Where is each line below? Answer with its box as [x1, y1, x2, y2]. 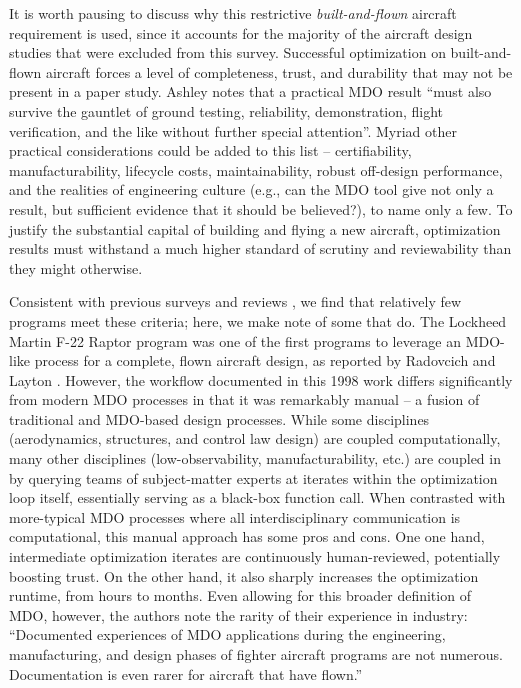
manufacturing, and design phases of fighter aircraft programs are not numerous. [9, 644, 503, 664]
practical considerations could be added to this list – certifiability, [9, 140, 412, 161]
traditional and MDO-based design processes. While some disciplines [9, 408, 430, 429]
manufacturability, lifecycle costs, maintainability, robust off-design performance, [9, 159, 503, 180]
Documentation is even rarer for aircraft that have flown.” [9, 663, 363, 684]
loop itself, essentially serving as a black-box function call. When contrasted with [9, 487, 506, 508]
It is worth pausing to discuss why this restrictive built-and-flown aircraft [9, 3, 457, 23]
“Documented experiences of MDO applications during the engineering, [9, 624, 446, 645]
